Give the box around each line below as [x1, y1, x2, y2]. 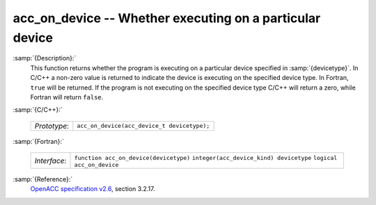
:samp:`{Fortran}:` [13, 137, 64, 145]
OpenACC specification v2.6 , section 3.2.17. [30, 185, 155, 193]
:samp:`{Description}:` [13, 54, 77, 63]
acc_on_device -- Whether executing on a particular [13, 10, 321, 26]
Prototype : [34, 121, 70, 131]
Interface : [34, 156, 67, 165]
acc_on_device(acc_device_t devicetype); [77, 122, 210, 130]
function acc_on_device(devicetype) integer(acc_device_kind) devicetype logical [74, 154, 338, 162]
